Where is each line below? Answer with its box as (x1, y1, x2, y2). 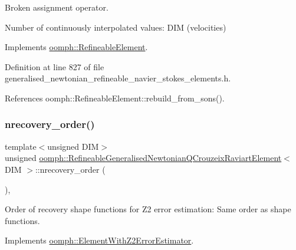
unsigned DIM (47, 140, 99, 152)
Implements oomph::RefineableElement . (5, 41, 148, 53)
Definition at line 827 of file (5, 60, 104, 73)
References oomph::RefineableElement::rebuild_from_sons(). (5, 91, 225, 104)
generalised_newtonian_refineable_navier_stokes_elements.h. (5, 72, 231, 84)
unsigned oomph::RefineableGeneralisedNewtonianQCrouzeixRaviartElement (5, 152, 282, 164)
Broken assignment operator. (5, 1, 108, 13)
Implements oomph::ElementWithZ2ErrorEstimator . (5, 234, 194, 246)
